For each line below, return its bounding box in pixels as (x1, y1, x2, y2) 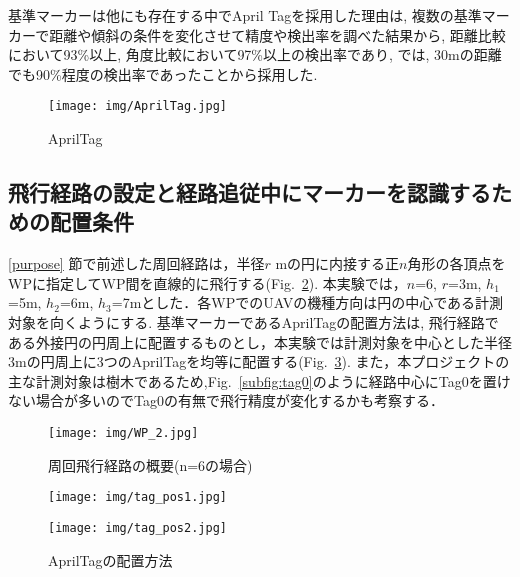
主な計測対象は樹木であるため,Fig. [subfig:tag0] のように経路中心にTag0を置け (8, 370, 511, 391)
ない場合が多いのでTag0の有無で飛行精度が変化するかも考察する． (8, 390, 444, 411)
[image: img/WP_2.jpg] (48, 425, 199, 440)
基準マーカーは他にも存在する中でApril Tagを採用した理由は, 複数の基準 (8, 5, 482, 25)
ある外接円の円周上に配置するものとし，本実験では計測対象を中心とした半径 (8, 331, 512, 352)
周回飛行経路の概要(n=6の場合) (48, 454, 253, 475)
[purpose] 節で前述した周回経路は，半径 (8, 253, 265, 274)
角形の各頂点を (407, 253, 506, 274)
